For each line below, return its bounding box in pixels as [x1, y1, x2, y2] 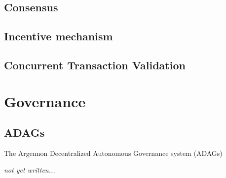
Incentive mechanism [4, 29, 113, 44]
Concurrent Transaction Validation [4, 57, 186, 72]
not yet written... [4, 164, 55, 175]
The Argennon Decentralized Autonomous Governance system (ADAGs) [4, 148, 223, 158]
